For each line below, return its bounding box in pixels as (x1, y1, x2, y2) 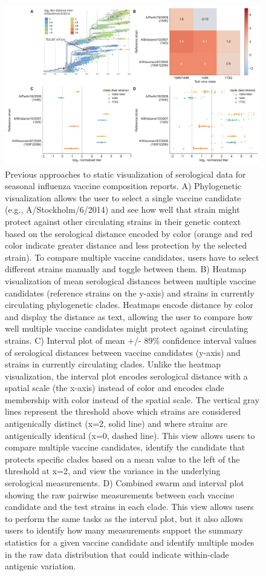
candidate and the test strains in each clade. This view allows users (5, 500, 254, 513)
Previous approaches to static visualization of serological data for (5, 167, 246, 180)
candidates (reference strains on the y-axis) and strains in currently (5, 286, 255, 299)
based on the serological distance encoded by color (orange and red (5, 227, 253, 239)
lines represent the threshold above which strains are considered (5, 405, 241, 418)
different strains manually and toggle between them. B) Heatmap (5, 263, 247, 275)
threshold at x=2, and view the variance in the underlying (5, 464, 221, 477)
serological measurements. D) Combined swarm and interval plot (5, 477, 244, 489)
